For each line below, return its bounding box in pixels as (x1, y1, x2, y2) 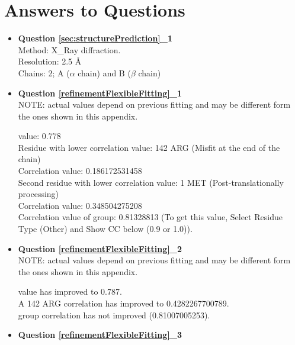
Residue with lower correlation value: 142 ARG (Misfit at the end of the (18, 141, 280, 153)
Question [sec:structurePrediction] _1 (18, 32, 173, 44)
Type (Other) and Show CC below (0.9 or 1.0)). (18, 223, 193, 235)
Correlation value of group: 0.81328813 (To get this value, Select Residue (18, 211, 283, 223)
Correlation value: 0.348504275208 (18, 199, 142, 211)
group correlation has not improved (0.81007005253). (18, 308, 210, 321)
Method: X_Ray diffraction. (18, 43, 121, 56)
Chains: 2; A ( (18, 66, 70, 79)
